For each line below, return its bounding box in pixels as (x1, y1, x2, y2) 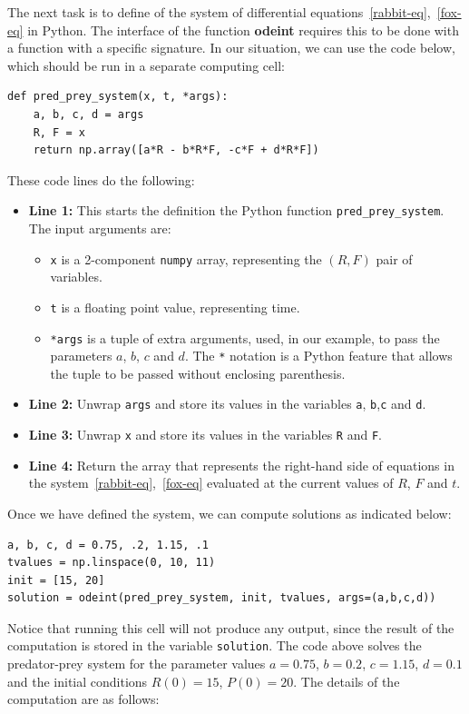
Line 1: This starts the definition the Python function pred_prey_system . (28, 201, 445, 220)
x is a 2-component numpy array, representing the (50, 249, 322, 268)
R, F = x (33, 125, 85, 139)
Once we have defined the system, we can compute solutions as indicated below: (7, 503, 452, 522)
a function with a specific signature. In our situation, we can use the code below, (7, 38, 455, 57)
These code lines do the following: (7, 170, 195, 189)
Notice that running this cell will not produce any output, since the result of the (7, 618, 454, 637)
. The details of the (293, 671, 400, 690)
